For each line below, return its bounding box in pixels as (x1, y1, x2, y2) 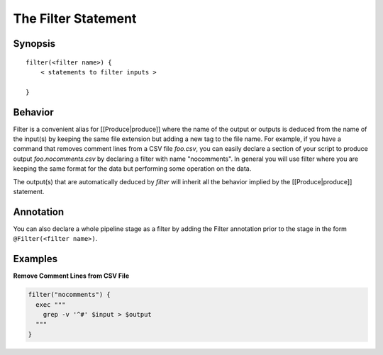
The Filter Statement (13, 11, 137, 26)
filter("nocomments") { (28, 291, 111, 299)
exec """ (35, 300, 66, 308)
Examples (13, 253, 58, 265)
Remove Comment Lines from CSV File (13, 271, 130, 280)
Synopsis (13, 38, 56, 50)
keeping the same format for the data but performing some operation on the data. (13, 164, 252, 173)
